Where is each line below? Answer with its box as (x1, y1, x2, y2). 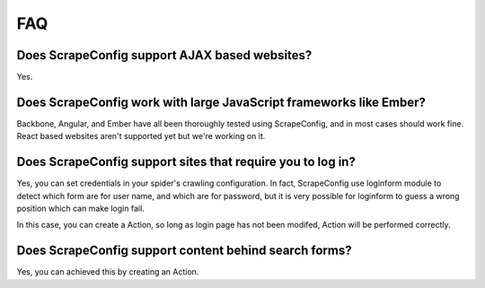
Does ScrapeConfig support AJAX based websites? (16, 48, 313, 63)
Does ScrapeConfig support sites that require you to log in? (16, 154, 357, 170)
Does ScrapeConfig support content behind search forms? (16, 243, 352, 258)
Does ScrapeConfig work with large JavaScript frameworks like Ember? (16, 94, 427, 109)
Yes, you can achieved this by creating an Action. (16, 266, 199, 277)
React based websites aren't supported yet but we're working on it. (16, 131, 266, 142)
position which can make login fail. (16, 203, 145, 214)
